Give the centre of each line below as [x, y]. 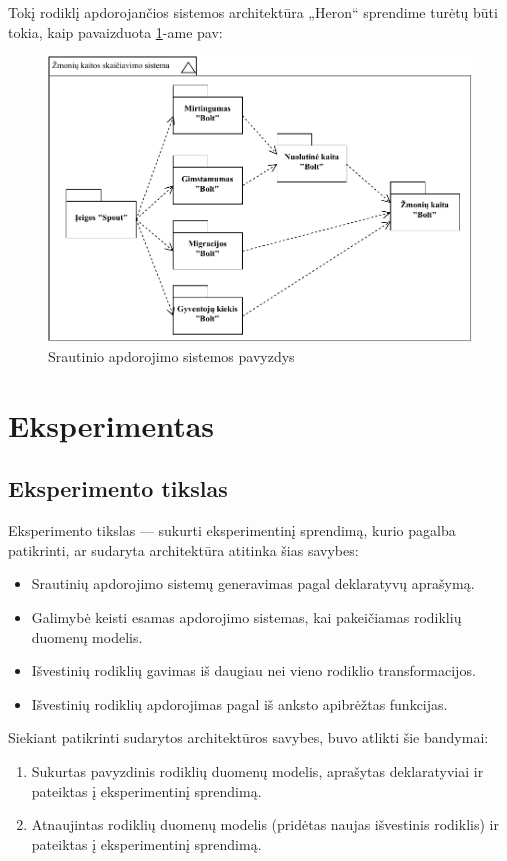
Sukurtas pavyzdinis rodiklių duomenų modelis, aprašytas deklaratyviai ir [257, 770]
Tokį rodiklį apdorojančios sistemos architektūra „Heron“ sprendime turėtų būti [253, 12]
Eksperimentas [111, 424]
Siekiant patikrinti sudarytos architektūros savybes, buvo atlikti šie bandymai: [248, 737]
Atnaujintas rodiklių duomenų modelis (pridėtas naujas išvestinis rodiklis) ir [265, 824]
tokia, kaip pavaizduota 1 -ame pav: [115, 31]
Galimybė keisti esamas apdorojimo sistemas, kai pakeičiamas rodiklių [246, 616]
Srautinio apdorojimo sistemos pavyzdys [171, 355]
